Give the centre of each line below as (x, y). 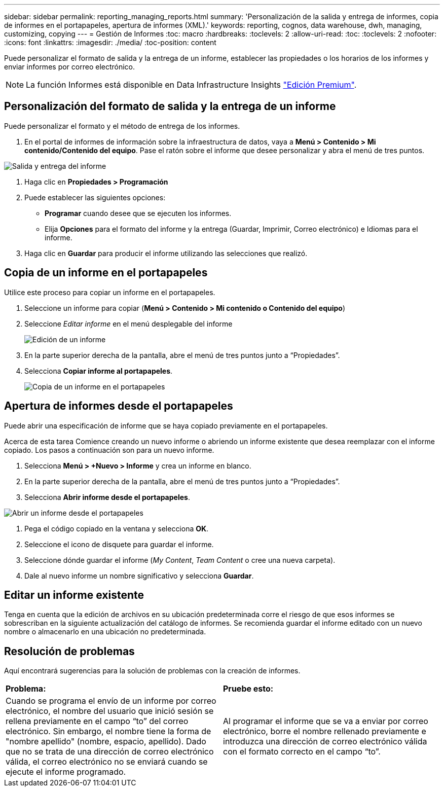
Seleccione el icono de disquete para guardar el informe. (119, 544)
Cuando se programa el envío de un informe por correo (111, 701)
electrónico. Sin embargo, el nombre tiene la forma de (108, 731)
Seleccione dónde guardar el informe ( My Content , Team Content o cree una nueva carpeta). (180, 560)
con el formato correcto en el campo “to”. (302, 752)
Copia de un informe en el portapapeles (106, 273)
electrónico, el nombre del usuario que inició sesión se (110, 711)
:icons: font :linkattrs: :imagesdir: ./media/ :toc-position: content (110, 42)
